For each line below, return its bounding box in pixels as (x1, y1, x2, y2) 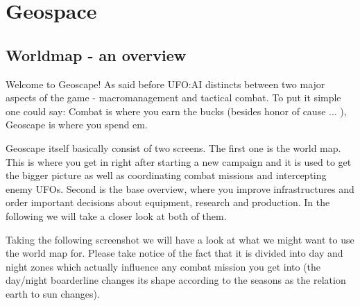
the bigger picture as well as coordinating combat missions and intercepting (6, 168, 327, 182)
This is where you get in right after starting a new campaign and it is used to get (6, 154, 352, 169)
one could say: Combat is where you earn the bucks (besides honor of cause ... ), (6, 103, 347, 118)
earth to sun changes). (6, 286, 100, 300)
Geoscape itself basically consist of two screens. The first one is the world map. (6, 140, 341, 155)
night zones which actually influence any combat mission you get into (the (6, 259, 321, 273)
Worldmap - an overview (6, 44, 187, 65)
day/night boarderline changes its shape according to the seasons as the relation (6, 273, 346, 287)
